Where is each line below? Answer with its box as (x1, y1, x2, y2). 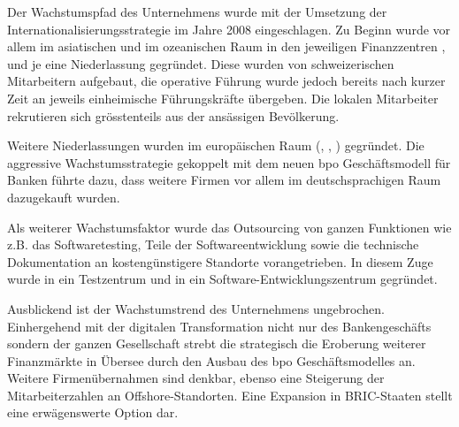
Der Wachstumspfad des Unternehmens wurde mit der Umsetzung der (7, 3, 387, 20)
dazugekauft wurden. (7, 187, 120, 206)
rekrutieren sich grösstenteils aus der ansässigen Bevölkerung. (7, 106, 340, 125)
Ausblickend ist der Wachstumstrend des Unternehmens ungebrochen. (7, 299, 385, 317)
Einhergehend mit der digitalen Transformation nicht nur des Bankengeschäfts (7, 316, 432, 335)
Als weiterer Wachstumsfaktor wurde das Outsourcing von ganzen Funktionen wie (7, 217, 452, 236)
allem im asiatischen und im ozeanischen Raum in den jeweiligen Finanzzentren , (7, 37, 446, 56)
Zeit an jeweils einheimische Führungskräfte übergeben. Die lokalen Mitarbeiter (7, 88, 439, 107)
